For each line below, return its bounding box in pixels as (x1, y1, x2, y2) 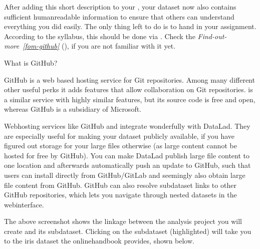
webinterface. (4, 199, 44, 209)
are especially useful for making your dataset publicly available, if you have (4, 130, 235, 141)
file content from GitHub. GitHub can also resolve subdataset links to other (4, 179, 236, 190)
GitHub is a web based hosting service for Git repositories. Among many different (4, 74, 255, 85)
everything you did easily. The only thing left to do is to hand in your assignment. (4, 21, 256, 32)
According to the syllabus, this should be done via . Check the (4, 31, 195, 41)
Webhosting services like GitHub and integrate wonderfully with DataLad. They (4, 120, 250, 131)
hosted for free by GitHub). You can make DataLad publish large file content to (4, 150, 249, 160)
